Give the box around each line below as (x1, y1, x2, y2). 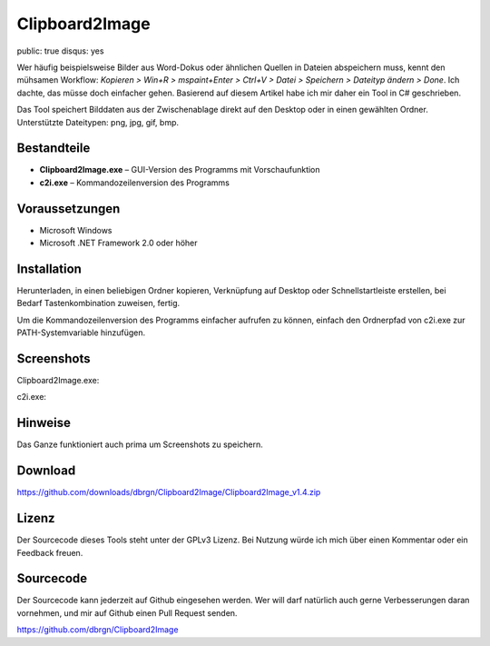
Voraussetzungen (16, 201, 121, 216)
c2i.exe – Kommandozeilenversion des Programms (39, 177, 230, 188)
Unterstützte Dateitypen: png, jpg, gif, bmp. (16, 116, 180, 127)
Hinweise (16, 415, 72, 431)
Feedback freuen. (16, 547, 83, 558)
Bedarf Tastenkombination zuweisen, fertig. (16, 298, 181, 309)
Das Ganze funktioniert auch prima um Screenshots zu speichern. (16, 439, 263, 450)
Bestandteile (16, 141, 91, 156)
